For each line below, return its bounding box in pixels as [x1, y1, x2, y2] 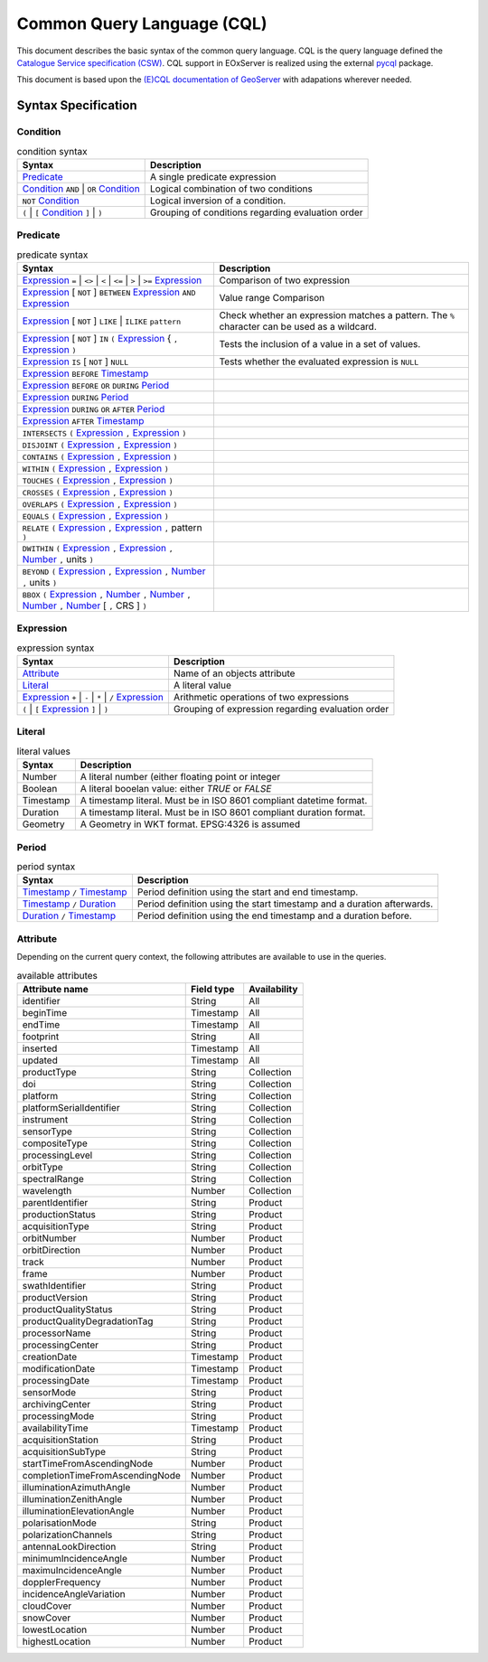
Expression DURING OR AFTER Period [22, 402, 165, 415]
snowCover [22, 1611, 71, 1624]
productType [22, 1066, 77, 1078]
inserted [22, 1042, 58, 1055]
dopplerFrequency [22, 1575, 101, 1588]
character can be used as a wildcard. [219, 320, 377, 333]
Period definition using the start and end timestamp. [136, 886, 359, 898]
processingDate [22, 1374, 90, 1386]
